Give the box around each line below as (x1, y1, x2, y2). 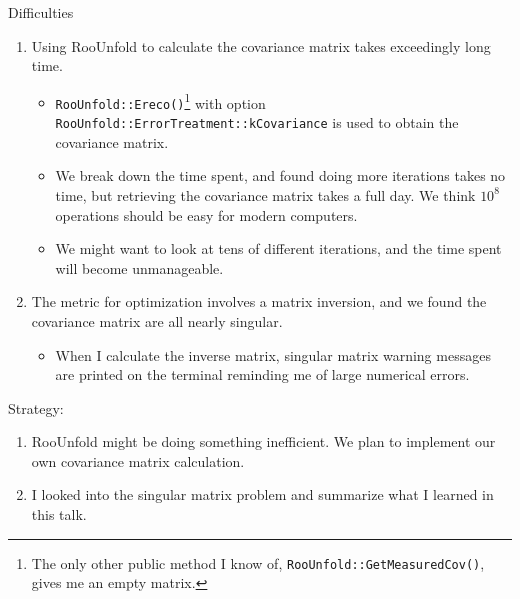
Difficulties (8, 2, 74, 22)
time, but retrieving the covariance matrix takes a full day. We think (55, 184, 476, 205)
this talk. (31, 504, 87, 525)
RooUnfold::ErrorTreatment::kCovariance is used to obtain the (55, 112, 459, 133)
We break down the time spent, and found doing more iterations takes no (55, 165, 506, 186)
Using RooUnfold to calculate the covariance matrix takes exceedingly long (31, 35, 491, 56)
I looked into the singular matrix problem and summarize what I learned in (31, 484, 494, 505)
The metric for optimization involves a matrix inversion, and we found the (31, 291, 487, 312)
